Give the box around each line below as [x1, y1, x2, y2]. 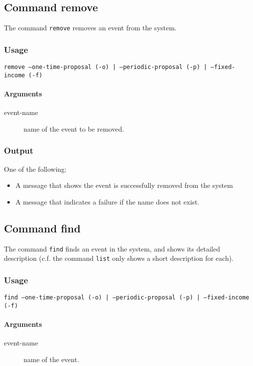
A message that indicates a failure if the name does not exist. [15, 196, 200, 206]
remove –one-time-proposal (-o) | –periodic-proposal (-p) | [4, 64, 207, 71]
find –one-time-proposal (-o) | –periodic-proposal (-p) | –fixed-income [4, 294, 250, 301]
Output [4, 144, 34, 157]
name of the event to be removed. [23, 123, 124, 134]
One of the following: [4, 163, 67, 174]
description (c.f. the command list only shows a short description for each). [4, 253, 234, 263]
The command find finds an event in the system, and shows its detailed [4, 243, 220, 253]
